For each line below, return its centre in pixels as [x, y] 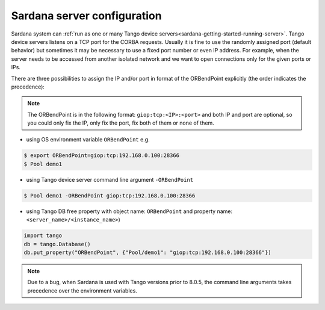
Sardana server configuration [86, 16]
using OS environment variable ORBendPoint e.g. [88, 140]
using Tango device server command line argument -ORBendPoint [110, 179]
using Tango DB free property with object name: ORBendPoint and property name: [129, 211]
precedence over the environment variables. [82, 290]
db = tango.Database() [57, 244]
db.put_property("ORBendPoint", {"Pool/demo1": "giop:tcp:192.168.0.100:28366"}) [148, 252]
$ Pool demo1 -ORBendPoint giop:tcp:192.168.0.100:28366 [110, 195]
